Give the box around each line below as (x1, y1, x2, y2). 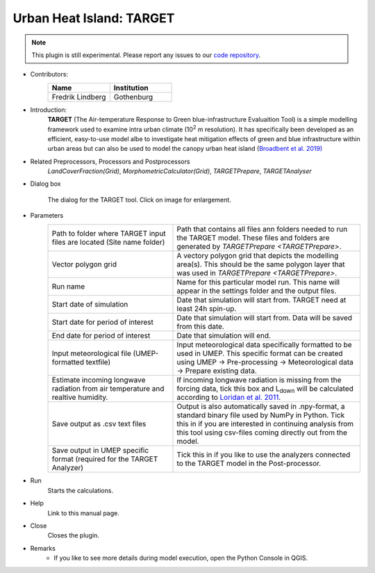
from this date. (176, 321, 225, 331)
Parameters (30, 211, 64, 220)
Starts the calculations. (47, 486, 114, 494)
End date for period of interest (51, 330, 151, 340)
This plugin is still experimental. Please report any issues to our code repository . (31, 51, 260, 59)
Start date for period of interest (51, 317, 154, 327)
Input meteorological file (51, 348, 131, 358)
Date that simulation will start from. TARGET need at (176, 295, 347, 305)
